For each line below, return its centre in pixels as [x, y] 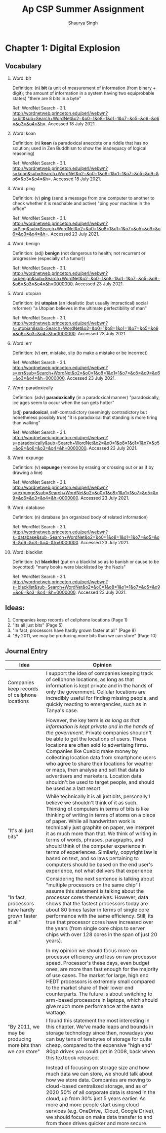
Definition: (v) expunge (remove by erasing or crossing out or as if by [83, 467]
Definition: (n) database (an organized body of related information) [80, 517]
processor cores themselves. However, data [97, 897]
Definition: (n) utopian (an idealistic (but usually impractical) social [80, 303]
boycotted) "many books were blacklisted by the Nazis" [69, 567]
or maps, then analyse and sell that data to [95, 770]
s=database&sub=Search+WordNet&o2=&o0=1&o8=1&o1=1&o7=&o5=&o [86, 537]
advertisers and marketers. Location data [94, 776]
